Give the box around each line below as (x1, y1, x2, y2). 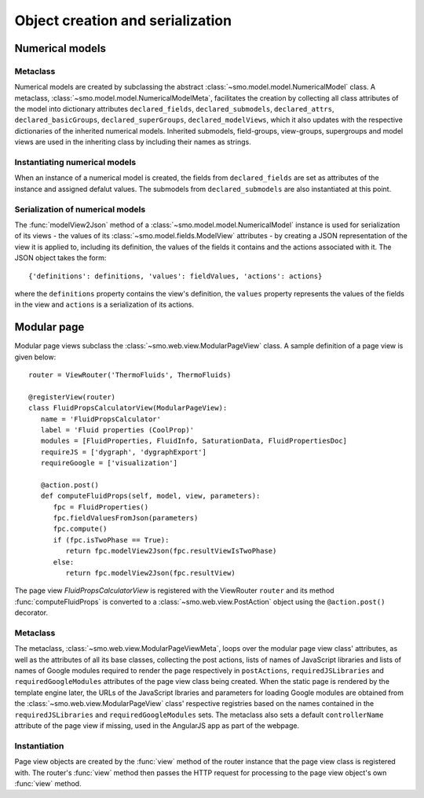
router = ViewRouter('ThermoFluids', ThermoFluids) (28, 370, 232, 379)
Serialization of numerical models (14, 204, 146, 215)
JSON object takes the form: (14, 253, 107, 263)
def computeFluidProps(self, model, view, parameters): (40, 491, 261, 501)
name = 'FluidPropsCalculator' (40, 414, 161, 424)
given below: (14, 352, 57, 362)
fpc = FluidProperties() (53, 502, 149, 511)
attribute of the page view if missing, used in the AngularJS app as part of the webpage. (14, 721, 300, 730)
